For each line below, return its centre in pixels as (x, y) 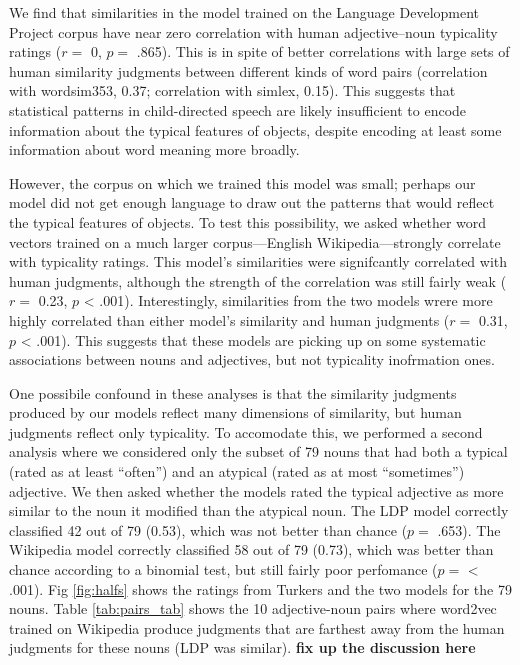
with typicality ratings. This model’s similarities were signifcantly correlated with (258, 261)
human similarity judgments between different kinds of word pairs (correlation (248, 70)
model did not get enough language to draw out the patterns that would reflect (252, 202)
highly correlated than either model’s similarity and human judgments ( (229, 319)
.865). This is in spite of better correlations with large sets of (323, 51)
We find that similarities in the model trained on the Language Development (244, 12)
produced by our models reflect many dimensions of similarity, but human (235, 412)
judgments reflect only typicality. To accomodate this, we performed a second (246, 431)
